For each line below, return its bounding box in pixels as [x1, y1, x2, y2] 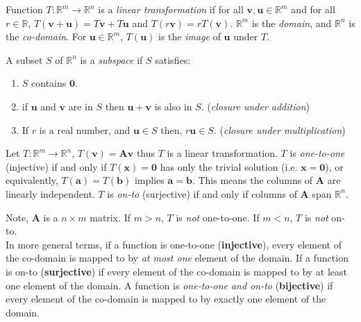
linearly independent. [6, 186, 95, 201]
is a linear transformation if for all [98, 2, 244, 16]
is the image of [158, 29, 221, 44]
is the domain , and [251, 15, 332, 30]
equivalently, [6, 173, 58, 187]
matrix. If [90, 210, 131, 224]
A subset [6, 52, 43, 67]
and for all [291, 2, 335, 16]
